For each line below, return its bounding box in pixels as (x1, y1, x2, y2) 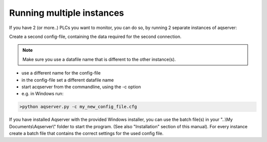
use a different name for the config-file (21, 70, 101, 76)
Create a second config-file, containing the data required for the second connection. (9, 34, 181, 39)
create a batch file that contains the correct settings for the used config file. (9, 131, 164, 137)
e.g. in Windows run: (21, 91, 64, 97)
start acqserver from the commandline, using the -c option (21, 84, 141, 90)
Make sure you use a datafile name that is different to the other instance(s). (22, 56, 176, 62)
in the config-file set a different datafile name (21, 77, 114, 83)
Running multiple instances (9, 7, 125, 18)
